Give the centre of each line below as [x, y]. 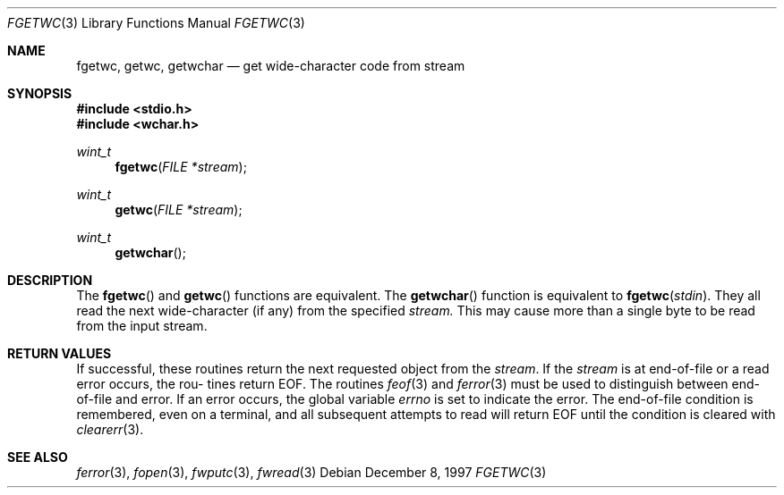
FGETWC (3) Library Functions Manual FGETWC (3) [156, 23]
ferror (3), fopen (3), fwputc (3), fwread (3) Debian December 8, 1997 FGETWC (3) [311, 472]
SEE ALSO [38, 457]
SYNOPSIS [40, 93]
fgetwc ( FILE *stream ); [181, 167]
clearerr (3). [110, 429]
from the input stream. [142, 326]
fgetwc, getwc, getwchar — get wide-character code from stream [271, 66]
